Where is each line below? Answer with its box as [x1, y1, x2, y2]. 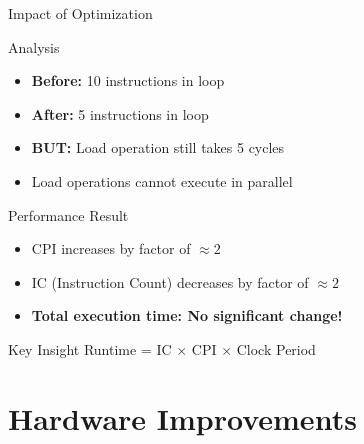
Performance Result [8, 204, 129, 225]
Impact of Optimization [8, 3, 153, 23]
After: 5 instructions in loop [31, 103, 209, 124]
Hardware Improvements [8, 397, 357, 438]
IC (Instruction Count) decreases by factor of [31, 271, 309, 292]
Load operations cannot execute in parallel [31, 170, 293, 191]
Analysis [8, 36, 60, 57]
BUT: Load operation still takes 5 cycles [31, 137, 285, 158]
